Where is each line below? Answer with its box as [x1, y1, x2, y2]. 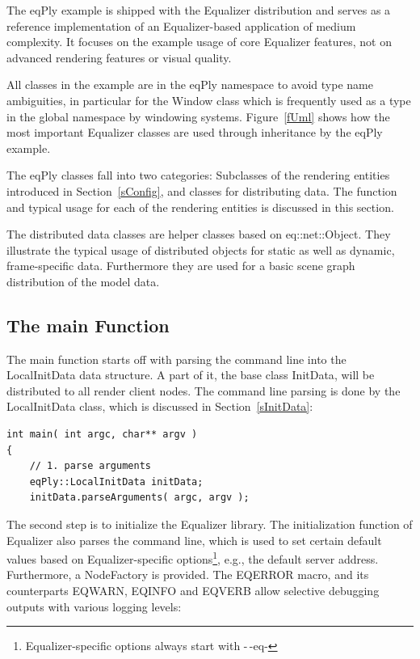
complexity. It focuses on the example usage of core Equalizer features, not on [6, 33, 392, 50]
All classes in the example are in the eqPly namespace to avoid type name [6, 76, 373, 93]
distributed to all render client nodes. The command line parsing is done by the [6, 382, 401, 399]
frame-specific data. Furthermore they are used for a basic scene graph [6, 257, 355, 274]
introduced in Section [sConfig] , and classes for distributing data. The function [6, 182, 397, 199]
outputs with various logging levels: [6, 598, 182, 615]
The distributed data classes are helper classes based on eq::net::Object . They [6, 226, 391, 243]
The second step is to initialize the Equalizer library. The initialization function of [6, 516, 413, 533]
